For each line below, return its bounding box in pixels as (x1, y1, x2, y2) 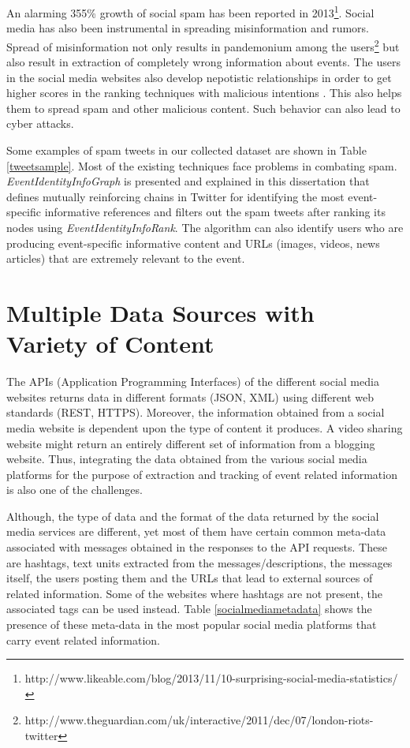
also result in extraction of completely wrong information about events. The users (6, 54, 401, 70)
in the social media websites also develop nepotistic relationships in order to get (6, 69, 392, 85)
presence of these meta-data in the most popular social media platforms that (6, 616, 377, 633)
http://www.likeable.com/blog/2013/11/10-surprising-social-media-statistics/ (24, 670, 398, 686)
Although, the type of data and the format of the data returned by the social (6, 507, 379, 524)
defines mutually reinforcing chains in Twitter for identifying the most (6, 188, 345, 204)
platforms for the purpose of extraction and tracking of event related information (6, 466, 397, 482)
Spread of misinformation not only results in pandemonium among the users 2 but (6, 36, 400, 54)
